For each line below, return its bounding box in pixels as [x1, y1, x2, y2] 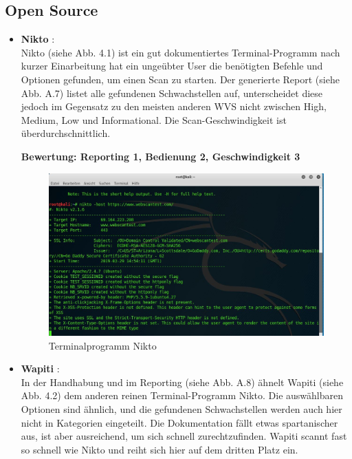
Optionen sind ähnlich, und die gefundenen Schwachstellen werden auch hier [21, 401, 342, 416]
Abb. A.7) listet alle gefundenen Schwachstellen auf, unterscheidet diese [21, 85, 323, 100]
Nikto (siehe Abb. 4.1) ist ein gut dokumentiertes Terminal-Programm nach [21, 45, 340, 59]
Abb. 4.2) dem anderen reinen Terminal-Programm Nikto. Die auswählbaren [21, 388, 343, 403]
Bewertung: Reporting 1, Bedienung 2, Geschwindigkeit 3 [21, 149, 300, 163]
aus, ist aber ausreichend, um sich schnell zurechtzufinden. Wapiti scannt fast [21, 429, 347, 443]
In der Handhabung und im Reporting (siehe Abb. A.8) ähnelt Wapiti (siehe [21, 374, 344, 389]
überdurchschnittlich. [21, 126, 111, 140]
